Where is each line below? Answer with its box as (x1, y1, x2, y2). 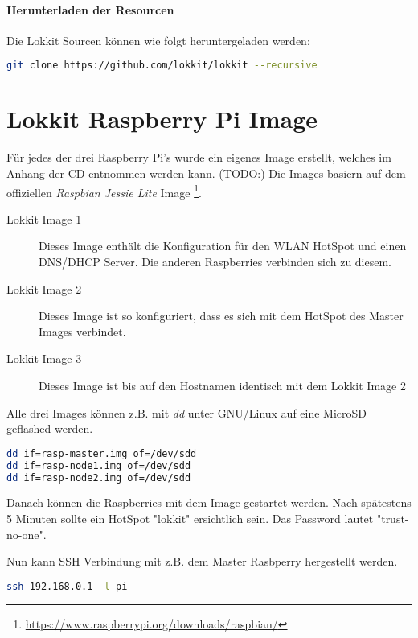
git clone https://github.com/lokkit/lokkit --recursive (6, 60, 318, 72)
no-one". (6, 525, 47, 542)
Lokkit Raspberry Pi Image (6, 102, 318, 135)
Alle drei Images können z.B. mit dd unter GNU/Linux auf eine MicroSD (6, 404, 367, 421)
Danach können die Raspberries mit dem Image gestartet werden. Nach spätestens (6, 494, 412, 511)
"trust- (376, 509, 409, 526)
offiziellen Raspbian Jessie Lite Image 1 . (6, 181, 202, 200)
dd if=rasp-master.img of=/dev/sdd (6, 447, 197, 459)
